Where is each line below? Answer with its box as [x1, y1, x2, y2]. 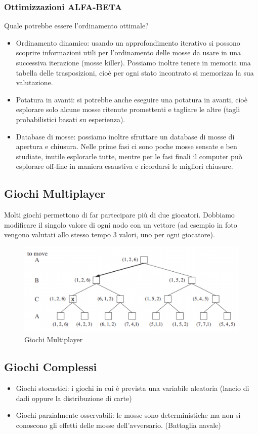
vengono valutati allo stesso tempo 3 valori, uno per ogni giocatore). [4, 229, 215, 240]
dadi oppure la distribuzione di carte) [16, 392, 132, 403]
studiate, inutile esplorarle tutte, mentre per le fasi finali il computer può [16, 151, 242, 161]
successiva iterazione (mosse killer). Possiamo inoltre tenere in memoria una [16, 57, 251, 67]
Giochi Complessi [4, 359, 97, 375]
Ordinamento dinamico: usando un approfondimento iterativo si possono [16, 37, 240, 48]
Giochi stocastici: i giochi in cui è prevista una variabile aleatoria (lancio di [16, 383, 249, 393]
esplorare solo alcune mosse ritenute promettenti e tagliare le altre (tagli [16, 104, 240, 115]
